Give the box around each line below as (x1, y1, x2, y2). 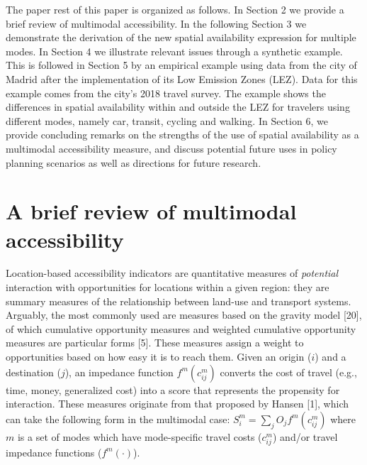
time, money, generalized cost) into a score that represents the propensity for (6, 382, 340, 397)
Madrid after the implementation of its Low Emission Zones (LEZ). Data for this (6, 71, 358, 86)
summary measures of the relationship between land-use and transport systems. (6, 293, 351, 308)
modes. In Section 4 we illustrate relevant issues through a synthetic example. (6, 43, 343, 58)
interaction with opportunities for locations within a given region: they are (6, 280, 329, 295)
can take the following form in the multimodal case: (6, 411, 230, 426)
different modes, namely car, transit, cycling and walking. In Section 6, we (6, 113, 328, 128)
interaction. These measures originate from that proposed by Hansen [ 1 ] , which (6, 396, 349, 411)
